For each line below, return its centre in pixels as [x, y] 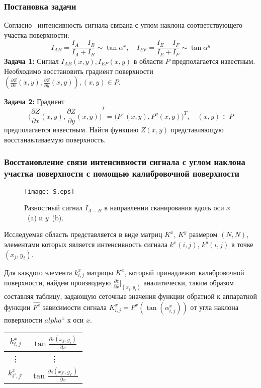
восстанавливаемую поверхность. [55, 139]
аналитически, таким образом [189, 283]
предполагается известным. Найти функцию [71, 130]
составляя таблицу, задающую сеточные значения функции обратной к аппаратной [131, 296]
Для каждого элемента [38, 272]
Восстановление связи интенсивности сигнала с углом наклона [125, 162]
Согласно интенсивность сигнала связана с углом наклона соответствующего [123, 25]
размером [203, 234]
